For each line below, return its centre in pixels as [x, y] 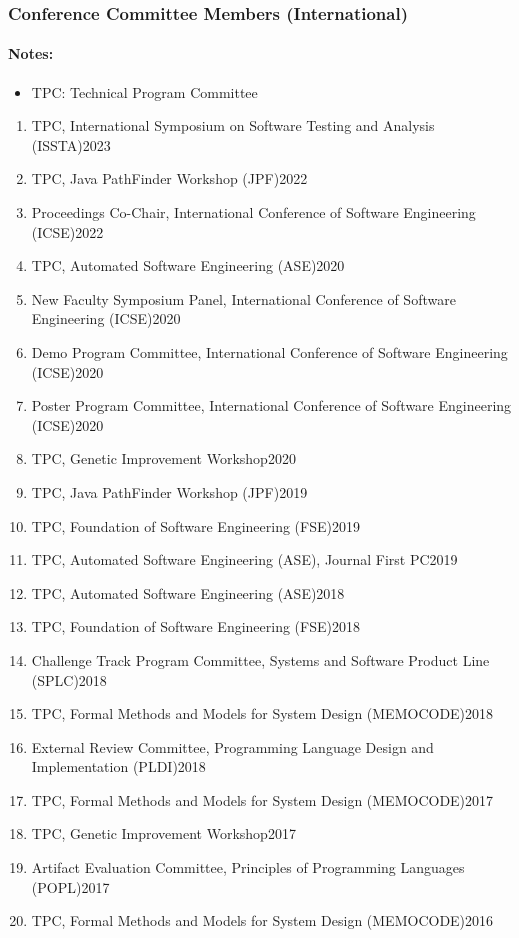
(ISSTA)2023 [71, 144]
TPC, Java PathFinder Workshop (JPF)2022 [169, 178]
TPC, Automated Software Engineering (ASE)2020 [188, 265]
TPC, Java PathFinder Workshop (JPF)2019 [169, 491]
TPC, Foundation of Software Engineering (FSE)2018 [195, 626]
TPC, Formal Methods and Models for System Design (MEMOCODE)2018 [262, 713]
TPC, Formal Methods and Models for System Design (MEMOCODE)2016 [262, 920]
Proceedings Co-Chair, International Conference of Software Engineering [253, 212]
